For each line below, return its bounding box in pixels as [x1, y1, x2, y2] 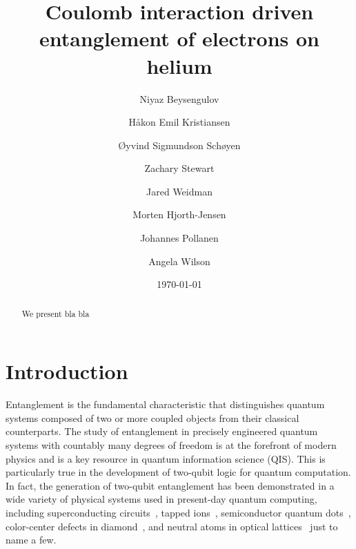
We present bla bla [21, 307, 90, 319]
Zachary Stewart [144, 161, 215, 175]
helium [146, 51, 212, 79]
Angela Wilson [148, 253, 210, 268]
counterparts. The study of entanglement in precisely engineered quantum [6, 424, 318, 439]
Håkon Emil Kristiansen [128, 115, 230, 129]
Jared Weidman [146, 184, 212, 198]
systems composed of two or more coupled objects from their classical [6, 410, 299, 425]
